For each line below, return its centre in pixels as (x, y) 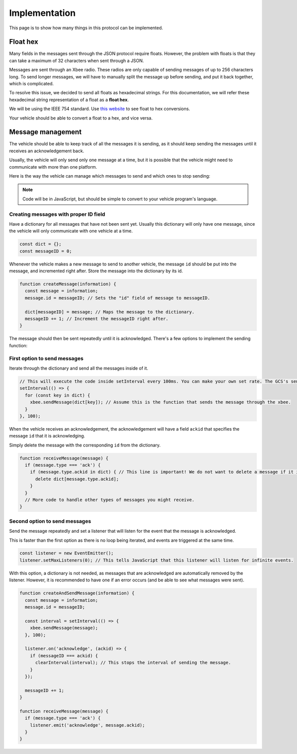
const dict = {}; (41, 244)
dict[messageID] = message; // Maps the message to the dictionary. (110, 312)
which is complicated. (31, 84)
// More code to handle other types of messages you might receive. (110, 500)
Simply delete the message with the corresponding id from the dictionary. (85, 445)
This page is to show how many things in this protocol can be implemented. (86, 28)
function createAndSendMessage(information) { (77, 593)
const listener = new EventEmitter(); (67, 553)
